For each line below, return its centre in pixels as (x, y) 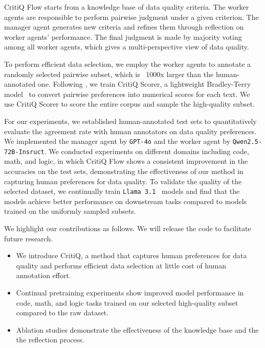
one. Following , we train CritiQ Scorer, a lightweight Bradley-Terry (145, 84)
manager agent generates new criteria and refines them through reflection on (124, 27)
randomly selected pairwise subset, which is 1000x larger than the (109, 74)
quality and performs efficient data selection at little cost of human (121, 265)
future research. (29, 238)
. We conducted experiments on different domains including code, (147, 151)
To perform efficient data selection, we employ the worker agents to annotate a (128, 64)
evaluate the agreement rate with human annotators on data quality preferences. (130, 131)
